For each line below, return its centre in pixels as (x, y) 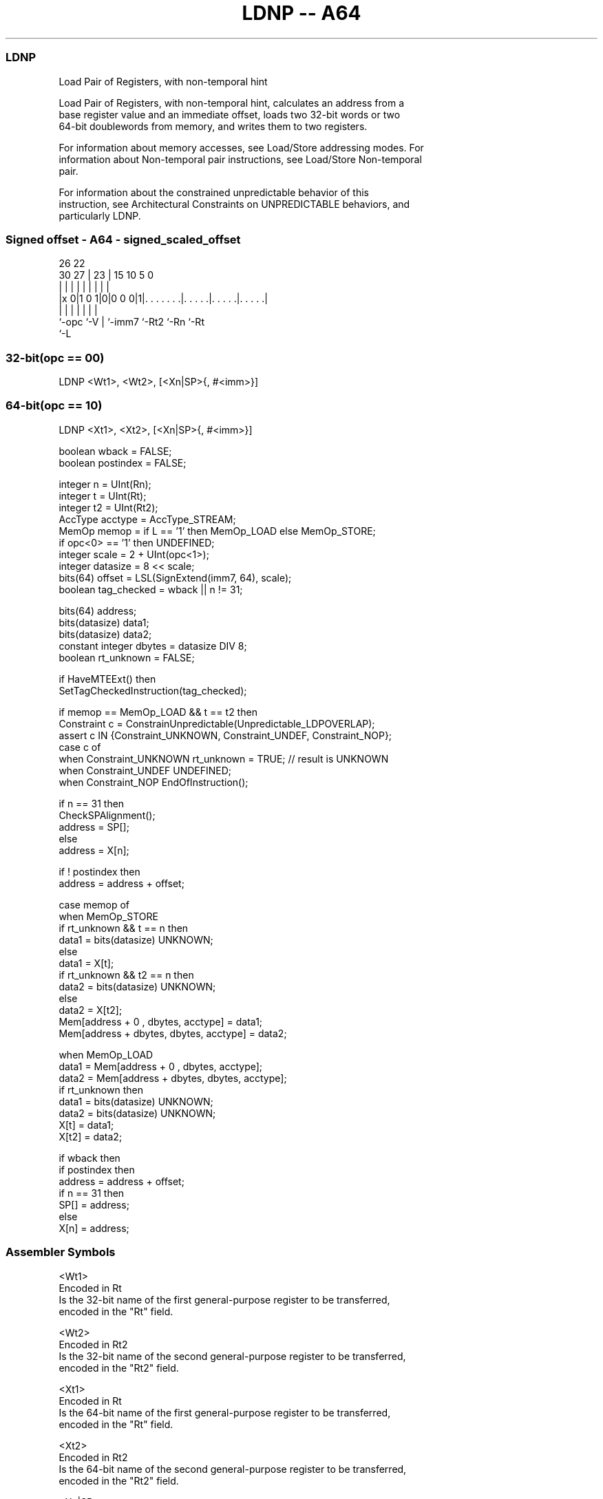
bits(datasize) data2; (105, 634)
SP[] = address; (94, 1204)
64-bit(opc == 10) (54, 406)
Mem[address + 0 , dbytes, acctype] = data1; (161, 1021)
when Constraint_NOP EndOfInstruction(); (154, 782)
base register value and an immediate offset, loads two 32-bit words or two (230, 114)
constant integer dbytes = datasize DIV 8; (153, 646)
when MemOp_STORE (108, 916)
